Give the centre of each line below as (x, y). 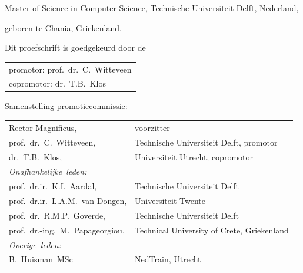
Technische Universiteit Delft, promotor (206, 142)
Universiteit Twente (170, 201)
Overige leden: (35, 244)
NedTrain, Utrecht (168, 259)
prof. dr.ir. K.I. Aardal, (53, 186)
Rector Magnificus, (43, 127)
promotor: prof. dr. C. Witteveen (70, 69)
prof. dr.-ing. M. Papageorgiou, (67, 230)
